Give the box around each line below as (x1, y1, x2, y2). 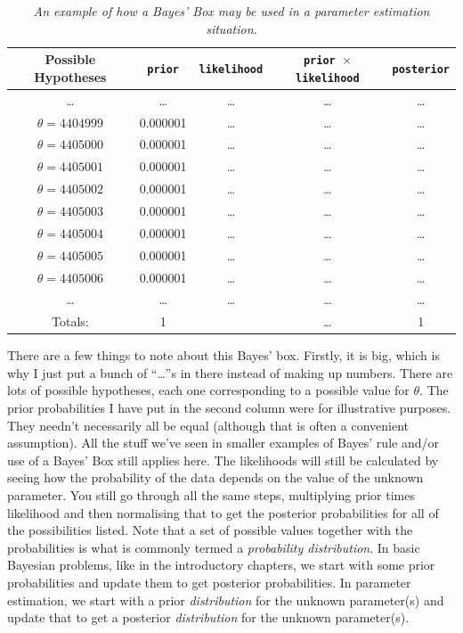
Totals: (51, 312, 89, 331)
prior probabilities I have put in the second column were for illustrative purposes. (7, 399, 451, 417)
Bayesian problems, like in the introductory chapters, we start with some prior (7, 555, 435, 574)
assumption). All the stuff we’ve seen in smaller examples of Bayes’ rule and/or (7, 433, 439, 452)
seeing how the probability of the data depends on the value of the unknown (7, 468, 424, 487)
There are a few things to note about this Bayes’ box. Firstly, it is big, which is (7, 346, 440, 365)
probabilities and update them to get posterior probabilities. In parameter (7, 573, 411, 591)
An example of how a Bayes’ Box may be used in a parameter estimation (33, 2, 430, 20)
